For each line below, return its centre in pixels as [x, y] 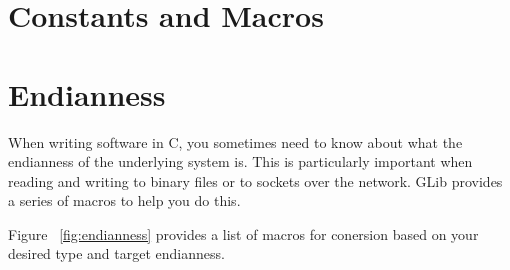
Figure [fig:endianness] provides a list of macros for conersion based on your [243, 233]
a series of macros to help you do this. [124, 200]
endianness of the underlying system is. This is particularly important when [240, 161]
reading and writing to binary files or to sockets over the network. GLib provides [255, 180]
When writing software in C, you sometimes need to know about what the [235, 141]
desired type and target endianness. [116, 253]
